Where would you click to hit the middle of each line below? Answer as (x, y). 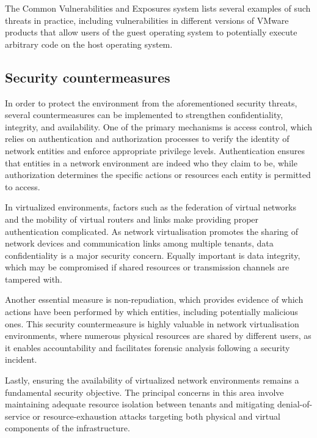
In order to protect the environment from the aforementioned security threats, (151, 102)
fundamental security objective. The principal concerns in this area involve (144, 392)
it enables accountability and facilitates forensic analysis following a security (148, 347)
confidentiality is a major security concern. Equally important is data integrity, (153, 255)
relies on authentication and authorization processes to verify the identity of (147, 139)
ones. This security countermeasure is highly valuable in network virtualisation (152, 323)
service (17, 416)
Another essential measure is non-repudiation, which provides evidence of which (154, 299)
